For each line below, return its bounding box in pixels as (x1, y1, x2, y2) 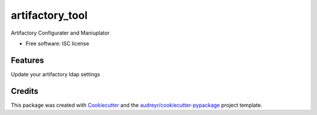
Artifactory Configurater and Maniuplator (11, 29, 110, 36)
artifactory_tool (11, 9, 88, 22)
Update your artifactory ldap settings (11, 70, 100, 77)
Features (11, 55, 44, 65)
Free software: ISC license (25, 40, 89, 47)
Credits (11, 86, 39, 96)
